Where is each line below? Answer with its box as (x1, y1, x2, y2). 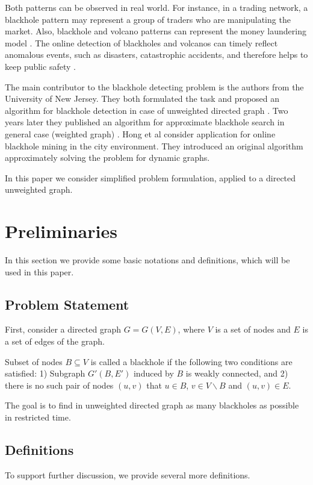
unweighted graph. (5, 183, 73, 196)
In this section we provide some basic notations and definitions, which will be (5, 254, 290, 266)
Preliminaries (5, 219, 117, 243)
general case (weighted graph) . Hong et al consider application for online (5, 127, 276, 140)
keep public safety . (5, 60, 76, 72)
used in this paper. (5, 265, 74, 278)
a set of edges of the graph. (5, 335, 105, 348)
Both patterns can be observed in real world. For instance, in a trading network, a (5, 1, 308, 13)
